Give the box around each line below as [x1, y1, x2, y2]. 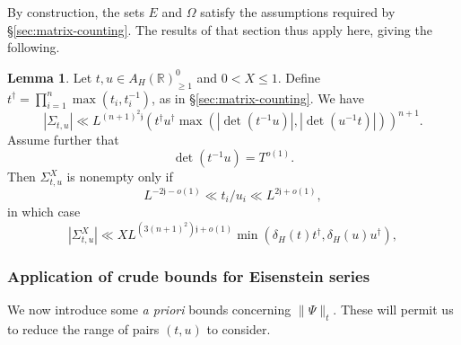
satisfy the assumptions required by [200, 3, 396, 21]
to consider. [206, 320, 271, 339]
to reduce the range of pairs [7, 320, 160, 339]
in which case [7, 202, 81, 220]
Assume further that [7, 130, 119, 149]
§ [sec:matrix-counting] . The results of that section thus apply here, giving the [7, 20, 432, 39]
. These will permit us [333, 300, 454, 319]
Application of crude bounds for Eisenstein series [7, 265, 370, 287]
